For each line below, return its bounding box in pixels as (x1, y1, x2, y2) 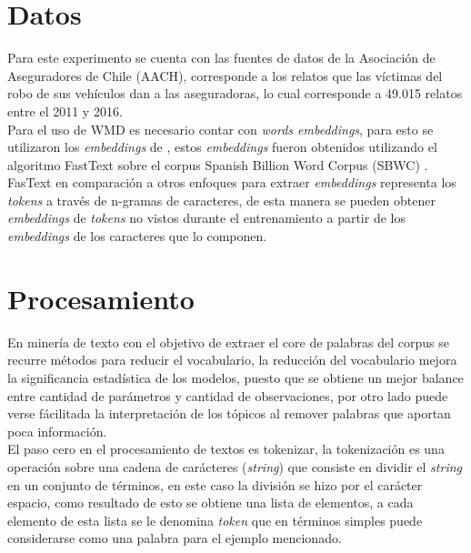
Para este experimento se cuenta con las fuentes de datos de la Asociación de (7, 48, 436, 67)
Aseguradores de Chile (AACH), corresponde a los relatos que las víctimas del (7, 65, 443, 85)
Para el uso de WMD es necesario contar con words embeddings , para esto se (7, 119, 434, 138)
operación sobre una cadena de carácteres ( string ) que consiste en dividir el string (7, 457, 462, 476)
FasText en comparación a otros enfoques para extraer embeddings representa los (7, 173, 456, 192)
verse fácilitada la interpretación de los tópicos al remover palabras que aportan (7, 404, 451, 423)
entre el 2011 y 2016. (7, 101, 123, 120)
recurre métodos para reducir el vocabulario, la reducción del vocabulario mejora (7, 350, 457, 369)
